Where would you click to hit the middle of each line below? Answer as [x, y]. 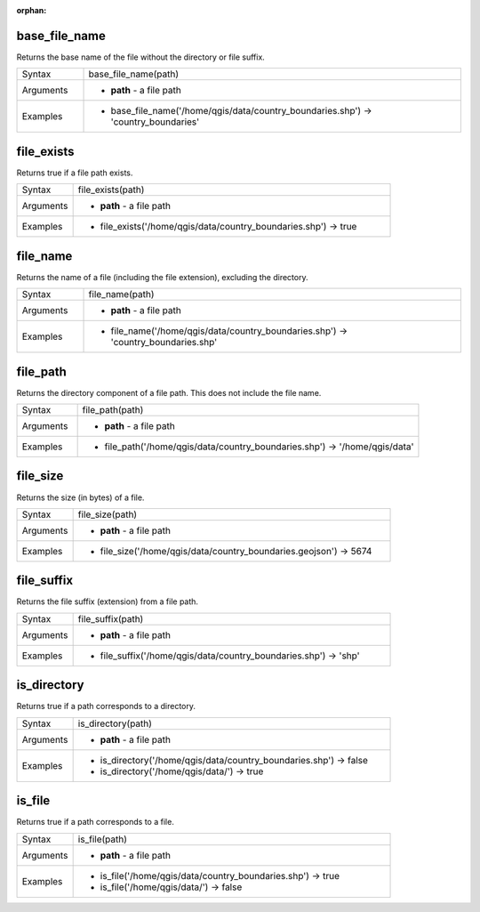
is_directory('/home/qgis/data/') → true [182, 771]
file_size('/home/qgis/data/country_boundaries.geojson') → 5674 [236, 551]
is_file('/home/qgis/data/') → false [171, 887]
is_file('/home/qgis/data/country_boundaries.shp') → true [220, 876]
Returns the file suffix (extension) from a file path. [108, 601]
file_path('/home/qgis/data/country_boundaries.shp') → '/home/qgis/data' [259, 447]
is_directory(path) [115, 723]
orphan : [32, 10]
